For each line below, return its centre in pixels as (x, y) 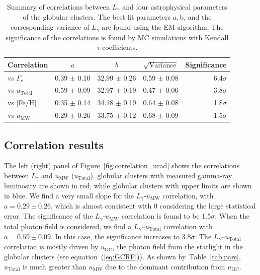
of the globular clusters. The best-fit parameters (97, 17)
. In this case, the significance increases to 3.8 (121, 236)
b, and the (196, 17)
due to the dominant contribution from (165, 266)
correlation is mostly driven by (51, 247)
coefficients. (120, 47)
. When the (232, 216)
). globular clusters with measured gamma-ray (161, 175)
